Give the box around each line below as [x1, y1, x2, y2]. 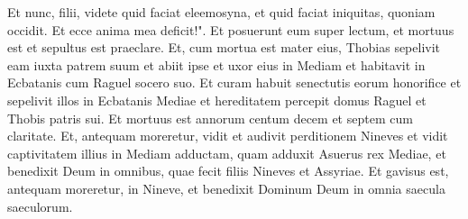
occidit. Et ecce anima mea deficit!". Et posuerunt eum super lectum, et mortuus [7, 20, 454, 39]
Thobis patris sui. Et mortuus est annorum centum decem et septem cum [7, 108, 413, 127]
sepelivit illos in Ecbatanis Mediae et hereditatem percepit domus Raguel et [7, 90, 427, 109]
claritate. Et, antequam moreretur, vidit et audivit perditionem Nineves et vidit [7, 126, 448, 145]
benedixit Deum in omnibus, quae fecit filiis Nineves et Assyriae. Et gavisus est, [7, 161, 449, 180]
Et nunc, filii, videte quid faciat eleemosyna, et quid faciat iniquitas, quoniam [7, 3, 436, 21]
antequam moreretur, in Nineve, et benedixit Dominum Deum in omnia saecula [7, 178, 445, 197]
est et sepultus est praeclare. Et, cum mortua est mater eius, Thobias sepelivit [7, 38, 441, 57]
